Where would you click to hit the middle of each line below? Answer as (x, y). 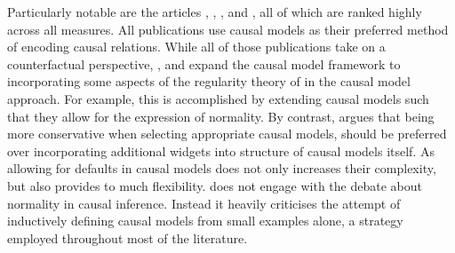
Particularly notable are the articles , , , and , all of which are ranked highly (215, 12)
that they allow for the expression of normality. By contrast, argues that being (221, 116)
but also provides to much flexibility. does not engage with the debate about (215, 185)
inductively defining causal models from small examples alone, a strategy (205, 221)
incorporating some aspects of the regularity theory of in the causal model (209, 81)
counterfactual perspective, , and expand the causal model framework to (204, 63)
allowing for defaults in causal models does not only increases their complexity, (222, 168)
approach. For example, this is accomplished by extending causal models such (218, 98)
